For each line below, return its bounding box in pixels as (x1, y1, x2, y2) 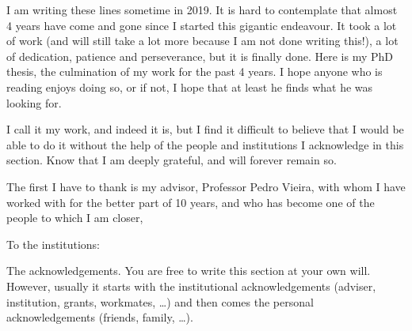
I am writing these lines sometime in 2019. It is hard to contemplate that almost (6, 2, 398, 17)
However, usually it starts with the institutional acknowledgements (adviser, (6, 277, 376, 294)
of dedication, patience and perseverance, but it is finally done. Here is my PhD (6, 47, 394, 64)
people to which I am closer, (6, 209, 143, 226)
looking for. (6, 94, 62, 111)
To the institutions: (6, 235, 101, 252)
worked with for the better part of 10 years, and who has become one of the (6, 194, 375, 210)
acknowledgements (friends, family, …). (6, 309, 193, 325)
